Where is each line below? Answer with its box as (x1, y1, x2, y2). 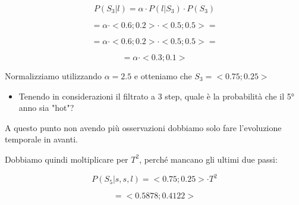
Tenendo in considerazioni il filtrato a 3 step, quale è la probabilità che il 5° (18, 89, 295, 102)
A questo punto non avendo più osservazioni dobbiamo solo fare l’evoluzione (5, 121, 282, 133)
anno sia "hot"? (18, 101, 74, 114)
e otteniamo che (134, 70, 192, 82)
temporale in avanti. (5, 133, 78, 145)
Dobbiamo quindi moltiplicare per (5, 153, 128, 165)
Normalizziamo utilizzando (5, 70, 102, 82)
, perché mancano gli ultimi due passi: (139, 153, 278, 165)
